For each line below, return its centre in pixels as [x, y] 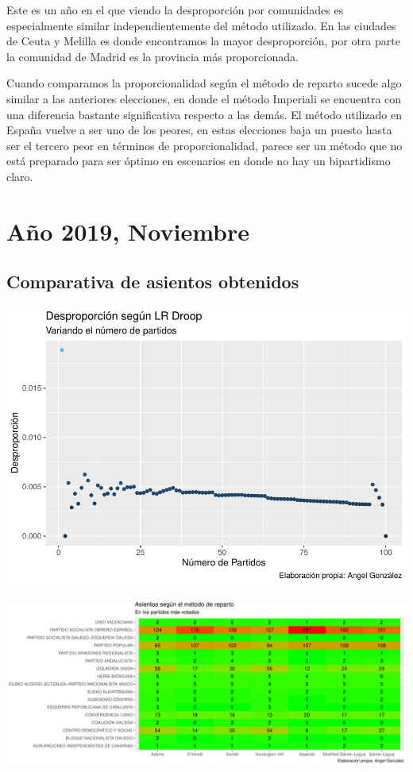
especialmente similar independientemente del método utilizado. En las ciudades [201, 25]
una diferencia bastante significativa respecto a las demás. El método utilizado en [205, 114]
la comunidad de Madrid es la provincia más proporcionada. [152, 56]
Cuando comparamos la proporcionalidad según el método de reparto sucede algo [204, 83]
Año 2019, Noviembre [128, 231]
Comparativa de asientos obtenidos [153, 282]
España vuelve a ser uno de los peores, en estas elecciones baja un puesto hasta [199, 130]
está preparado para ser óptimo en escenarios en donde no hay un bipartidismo [199, 161]
